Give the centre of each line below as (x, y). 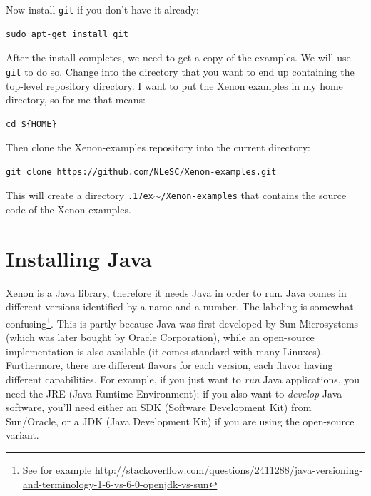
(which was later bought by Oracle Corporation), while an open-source (160, 337)
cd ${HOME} (31, 124)
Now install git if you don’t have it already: (102, 9)
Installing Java (79, 258)
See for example (57, 470)
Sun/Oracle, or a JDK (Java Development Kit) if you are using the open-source (180, 421)
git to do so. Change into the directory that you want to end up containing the (180, 71)
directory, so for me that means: (76, 100)
